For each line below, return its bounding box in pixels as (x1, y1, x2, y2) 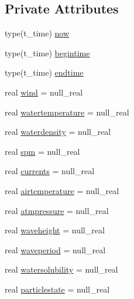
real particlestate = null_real (5, 283, 110, 295)
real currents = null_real (5, 165, 95, 177)
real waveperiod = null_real (5, 243, 106, 256)
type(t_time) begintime (5, 46, 90, 59)
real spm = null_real (5, 145, 80, 157)
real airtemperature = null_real (5, 184, 119, 196)
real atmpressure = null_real (5, 204, 109, 216)
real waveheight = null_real (5, 224, 105, 236)
